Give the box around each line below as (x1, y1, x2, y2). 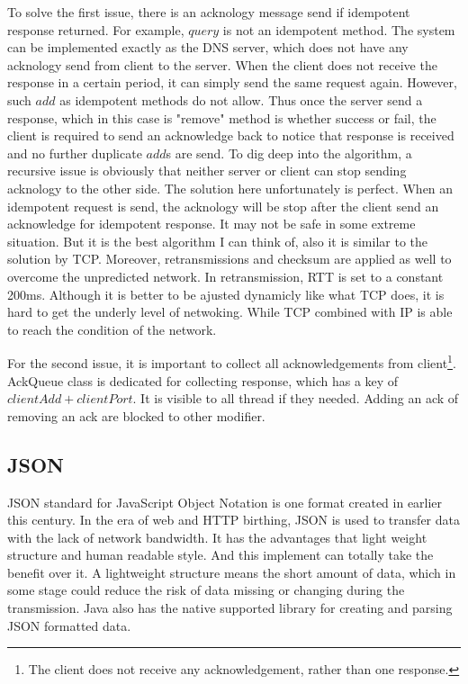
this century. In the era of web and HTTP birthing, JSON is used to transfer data (7, 510, 460, 529)
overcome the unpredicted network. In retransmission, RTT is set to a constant (7, 266, 444, 285)
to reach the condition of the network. (7, 319, 217, 338)
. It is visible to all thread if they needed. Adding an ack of (132, 389, 459, 408)
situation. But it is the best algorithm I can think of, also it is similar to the (7, 231, 428, 250)
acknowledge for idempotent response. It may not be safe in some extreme (7, 214, 416, 233)
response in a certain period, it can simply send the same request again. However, (7, 73, 457, 92)
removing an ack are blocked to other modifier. (7, 406, 265, 425)
